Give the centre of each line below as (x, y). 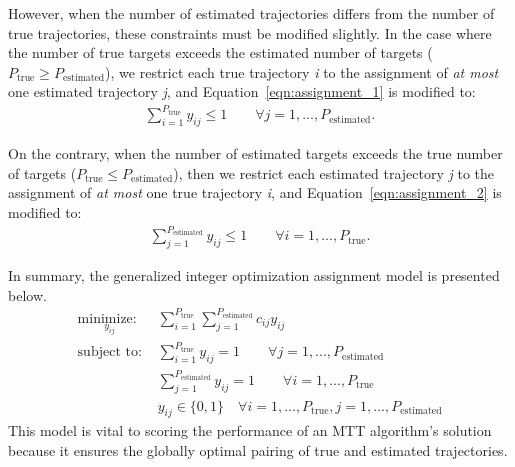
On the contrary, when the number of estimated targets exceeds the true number (255, 153)
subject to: (109, 352)
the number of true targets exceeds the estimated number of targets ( (220, 52)
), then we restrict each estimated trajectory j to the (334, 172)
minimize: (107, 318)
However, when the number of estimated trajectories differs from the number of (251, 13)
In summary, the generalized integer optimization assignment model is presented (254, 275)
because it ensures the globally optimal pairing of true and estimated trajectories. (258, 449)
